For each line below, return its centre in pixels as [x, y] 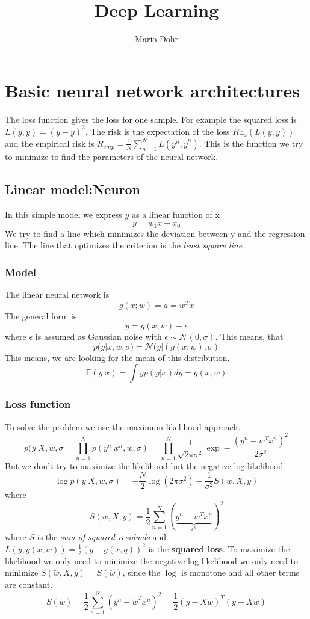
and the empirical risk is [50, 143]
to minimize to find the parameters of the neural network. [112, 156]
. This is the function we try [251, 143]
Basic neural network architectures [152, 90]
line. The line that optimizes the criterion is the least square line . [125, 245]
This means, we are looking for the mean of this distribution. [117, 357]
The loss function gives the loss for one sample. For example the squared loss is [151, 119]
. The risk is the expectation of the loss [157, 131]
